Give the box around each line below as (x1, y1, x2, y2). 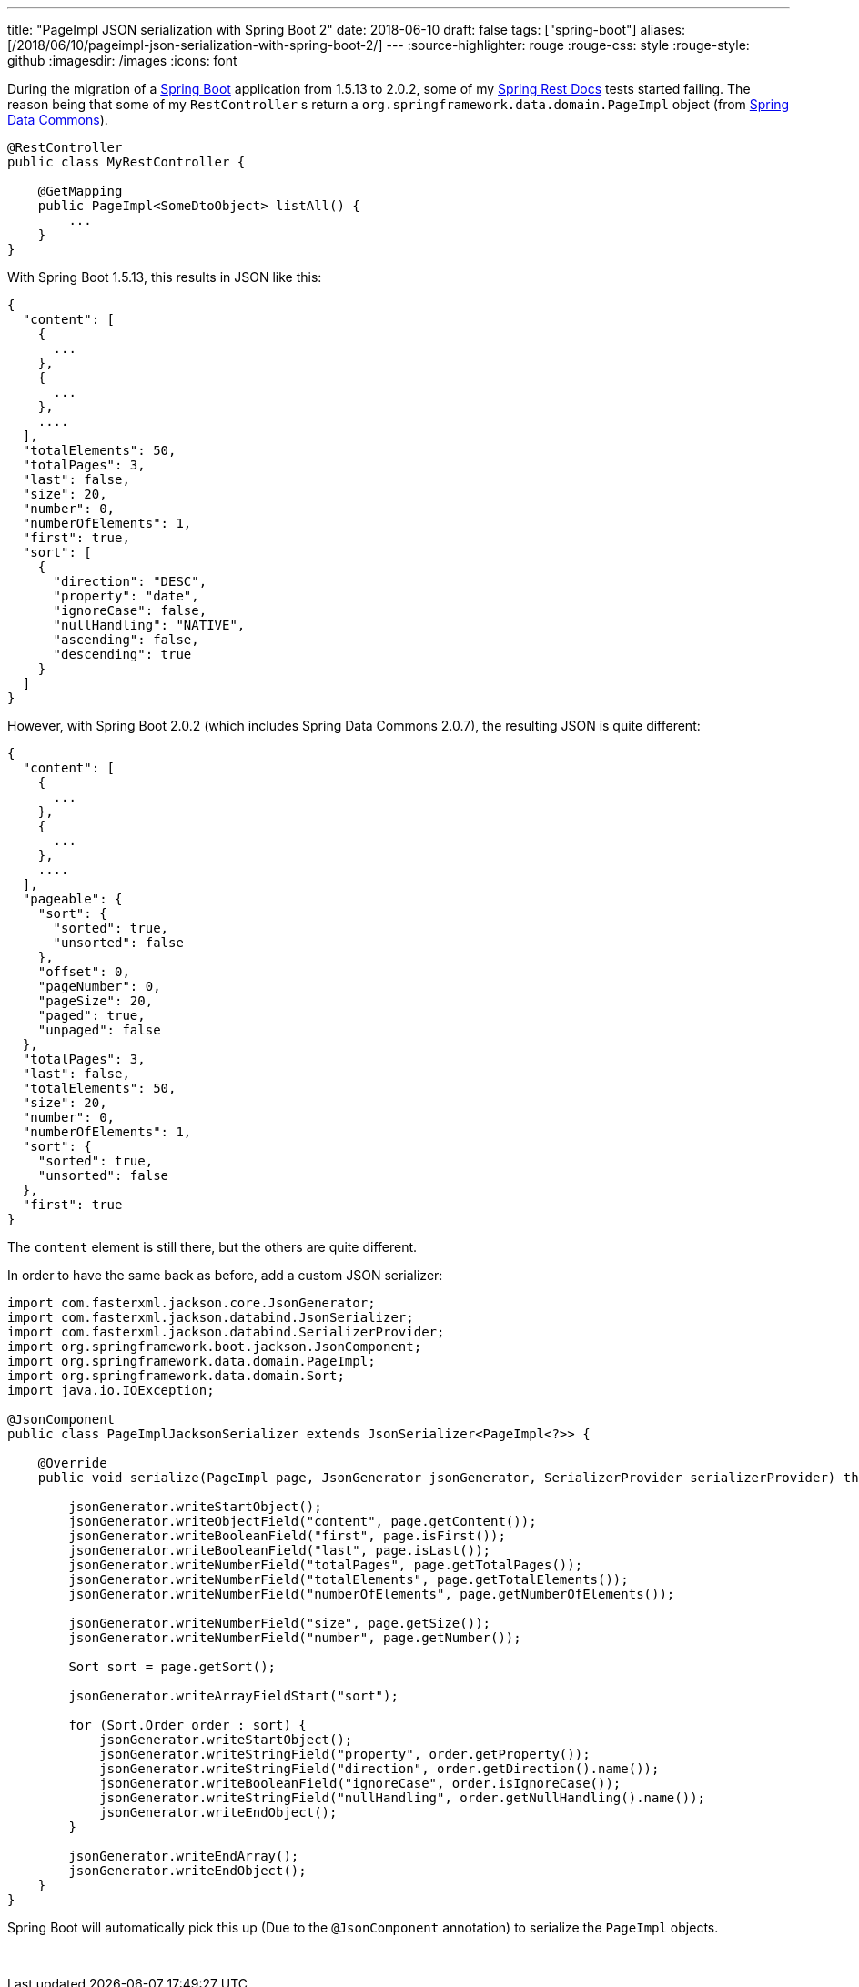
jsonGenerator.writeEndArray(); (68, 1849, 299, 1863)
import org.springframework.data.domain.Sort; (7, 1368, 345, 1383)
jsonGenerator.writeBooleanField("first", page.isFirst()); (68, 1528, 506, 1543)
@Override (37, 1456, 107, 1470)
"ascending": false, (53, 632, 199, 647)
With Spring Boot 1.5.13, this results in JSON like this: (7, 269, 322, 285)
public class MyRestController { (7, 155, 246, 169)
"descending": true (53, 647, 192, 661)
